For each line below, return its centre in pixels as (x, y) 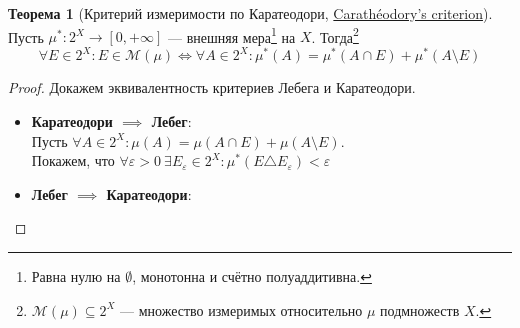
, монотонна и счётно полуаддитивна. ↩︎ (252, 275)
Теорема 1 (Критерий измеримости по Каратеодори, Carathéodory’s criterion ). (250, 13)
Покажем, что (73, 160)
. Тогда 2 (335, 35)
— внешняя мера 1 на (231, 35)
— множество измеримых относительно (241, 309)
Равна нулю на (76, 275)
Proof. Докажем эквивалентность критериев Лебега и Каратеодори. (212, 87)
